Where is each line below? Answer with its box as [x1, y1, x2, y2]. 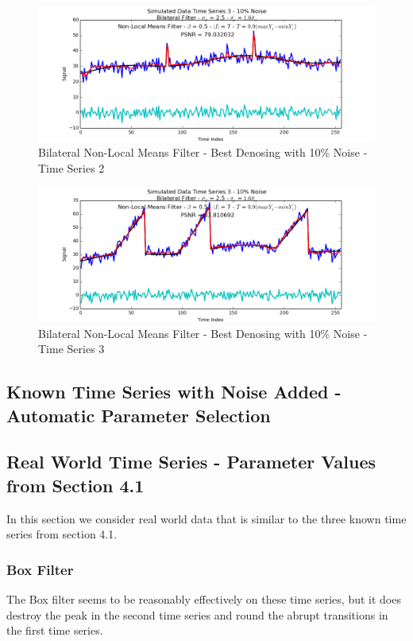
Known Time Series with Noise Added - [6, 379, 342, 404]
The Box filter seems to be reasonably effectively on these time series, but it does [6, 590, 401, 607]
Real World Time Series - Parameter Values [6, 449, 376, 474]
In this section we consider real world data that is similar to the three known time [6, 510, 407, 526]
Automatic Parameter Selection [6, 402, 271, 427]
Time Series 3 [38, 340, 105, 357]
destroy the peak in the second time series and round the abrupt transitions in [6, 606, 388, 623]
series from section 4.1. [6, 526, 118, 542]
